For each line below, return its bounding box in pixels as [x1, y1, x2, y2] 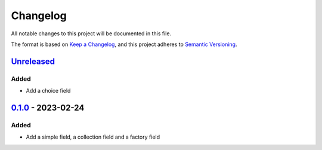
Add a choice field [26, 87, 71, 94]
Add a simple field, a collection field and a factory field [26, 133, 160, 140]
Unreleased [11, 56, 55, 66]
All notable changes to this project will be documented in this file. [11, 30, 172, 37]
